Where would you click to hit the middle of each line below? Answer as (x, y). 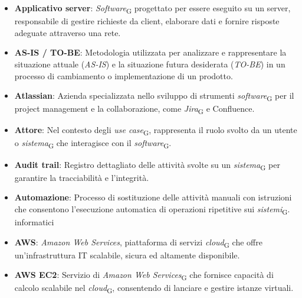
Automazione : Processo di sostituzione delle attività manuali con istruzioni (153, 197)
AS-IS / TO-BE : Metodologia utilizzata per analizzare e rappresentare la (150, 52)
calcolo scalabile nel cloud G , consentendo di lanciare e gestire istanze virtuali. (154, 289)
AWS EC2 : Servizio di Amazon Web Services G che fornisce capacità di (144, 276)
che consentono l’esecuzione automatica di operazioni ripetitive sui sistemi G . (152, 209)
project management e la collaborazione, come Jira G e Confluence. (134, 109)
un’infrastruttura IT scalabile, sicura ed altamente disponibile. (127, 255)
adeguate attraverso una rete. (68, 32)
